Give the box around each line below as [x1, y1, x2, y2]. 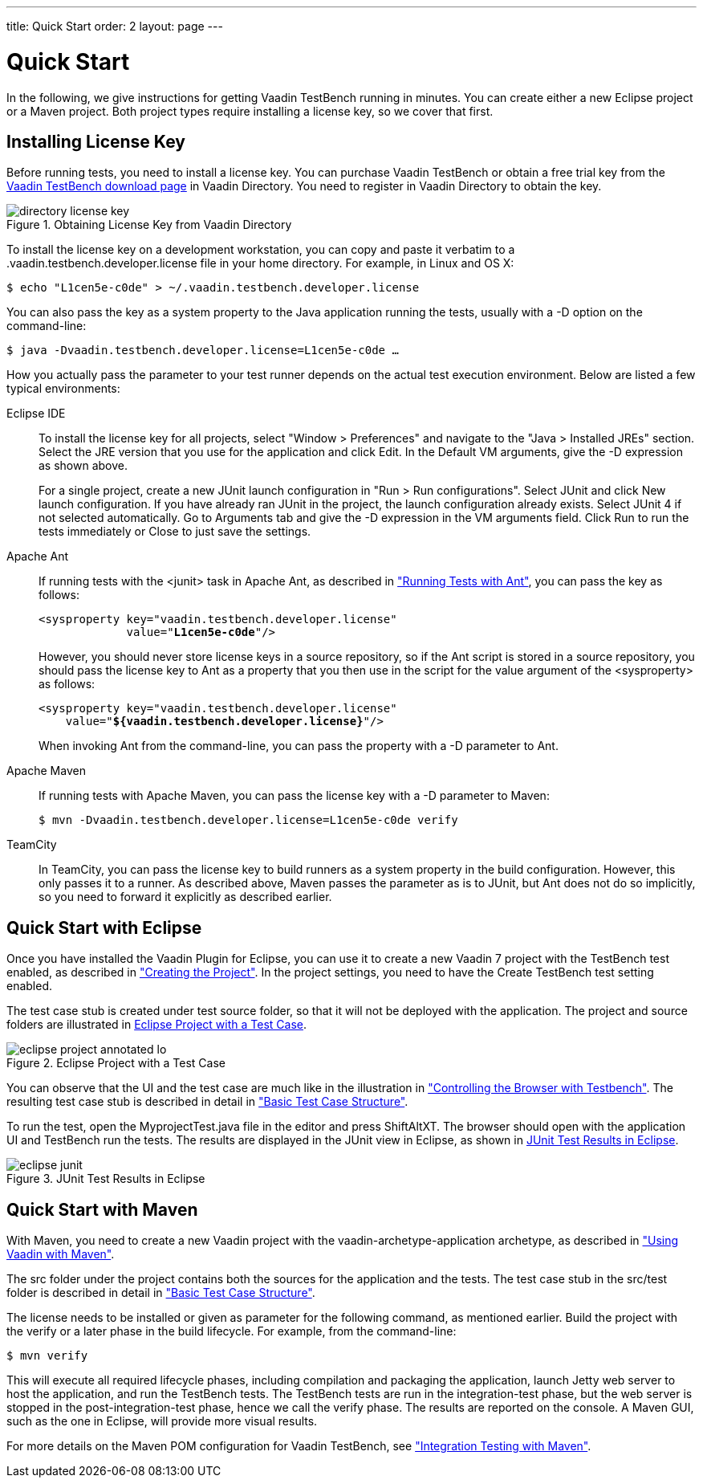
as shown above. [39, 459, 128, 473]
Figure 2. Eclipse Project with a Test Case [6, 1056, 226, 1070]
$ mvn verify [6, 1349, 88, 1363]
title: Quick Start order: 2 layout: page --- [6, 19, 223, 33]
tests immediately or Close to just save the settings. [39, 524, 311, 539]
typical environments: [6, 381, 120, 396]
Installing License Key [6, 131, 185, 152]
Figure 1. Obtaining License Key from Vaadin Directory [6, 218, 292, 232]
